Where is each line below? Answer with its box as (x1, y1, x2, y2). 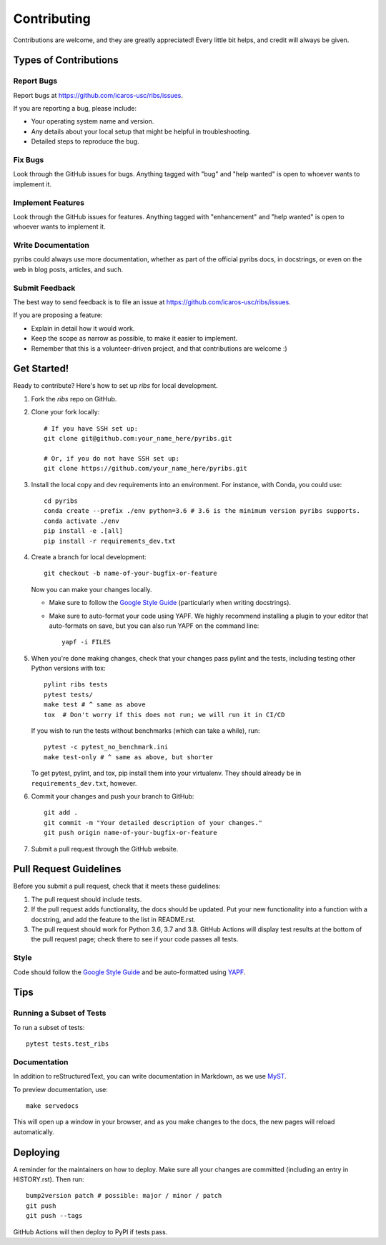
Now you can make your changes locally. (31, 585, 152, 594)
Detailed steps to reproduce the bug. (31, 137, 139, 146)
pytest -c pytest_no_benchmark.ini (44, 743, 169, 751)
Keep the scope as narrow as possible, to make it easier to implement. (31, 334, 238, 343)
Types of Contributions (13, 54, 119, 66)
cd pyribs (44, 496, 78, 505)
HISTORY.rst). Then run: (13, 1175, 84, 1184)
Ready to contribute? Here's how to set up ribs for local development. (13, 381, 218, 390)
